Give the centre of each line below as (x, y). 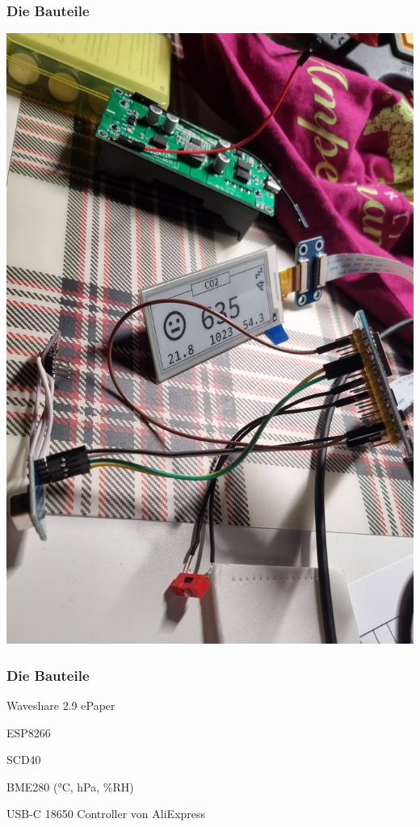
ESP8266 (29, 732)
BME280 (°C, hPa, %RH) (70, 786)
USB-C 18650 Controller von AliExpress (106, 814)
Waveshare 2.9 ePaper (61, 705)
